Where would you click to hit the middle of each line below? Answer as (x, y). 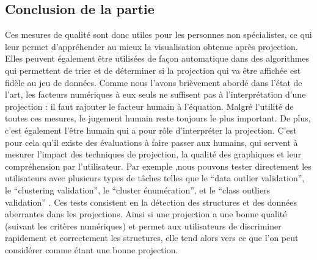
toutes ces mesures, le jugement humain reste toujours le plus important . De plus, (158, 118)
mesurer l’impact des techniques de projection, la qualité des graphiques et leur (153, 154)
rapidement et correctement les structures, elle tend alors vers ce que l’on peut (152, 238)
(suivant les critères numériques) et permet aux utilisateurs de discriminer (143, 226)
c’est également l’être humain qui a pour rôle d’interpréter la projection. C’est (151, 130)
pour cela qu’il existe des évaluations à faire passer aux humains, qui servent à (151, 142)
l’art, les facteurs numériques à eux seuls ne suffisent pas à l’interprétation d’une (155, 94)
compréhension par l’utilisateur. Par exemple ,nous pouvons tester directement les (158, 166)
